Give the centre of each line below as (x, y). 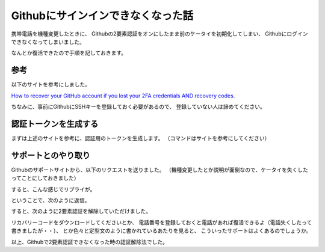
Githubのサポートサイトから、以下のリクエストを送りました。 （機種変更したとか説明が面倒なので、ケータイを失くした (159, 170)
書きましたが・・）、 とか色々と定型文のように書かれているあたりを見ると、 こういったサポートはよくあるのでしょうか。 (161, 231)
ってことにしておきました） (45, 178)
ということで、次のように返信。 (51, 200)
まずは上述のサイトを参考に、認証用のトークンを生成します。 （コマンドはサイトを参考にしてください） (141, 138)
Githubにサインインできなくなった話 (102, 16)
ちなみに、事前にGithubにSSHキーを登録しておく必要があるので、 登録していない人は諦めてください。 (138, 107)
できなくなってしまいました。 (48, 41)
